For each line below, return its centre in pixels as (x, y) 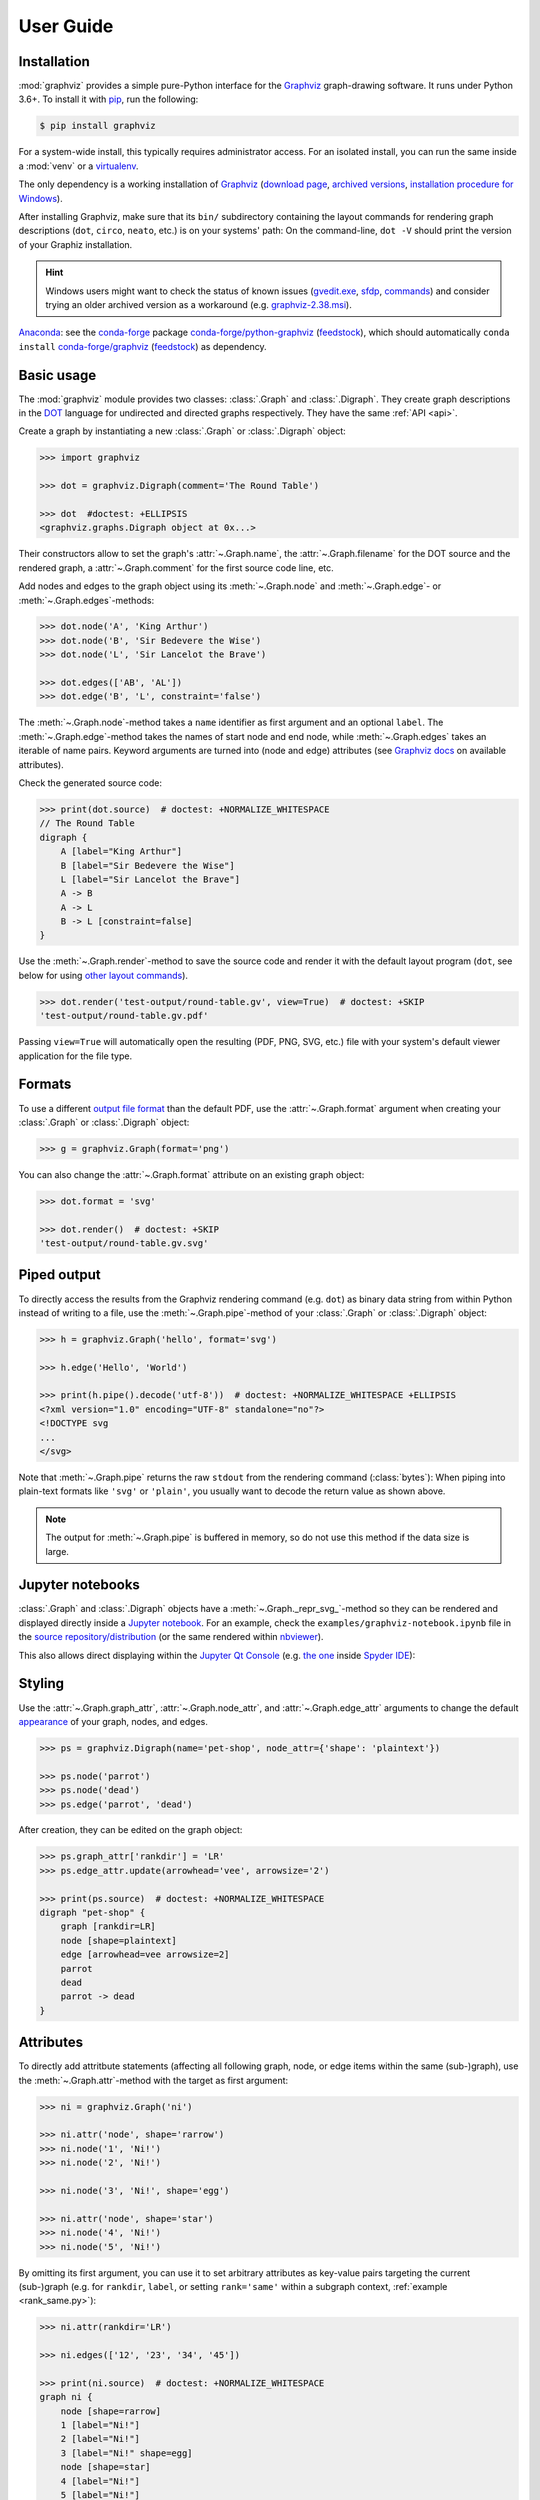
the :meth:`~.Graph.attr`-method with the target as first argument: (153, 2080)
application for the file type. (75, 1056)
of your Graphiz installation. (75, 244)
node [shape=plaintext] (118, 1940)
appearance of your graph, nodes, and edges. (113, 1721)
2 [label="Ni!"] (100, 2439)
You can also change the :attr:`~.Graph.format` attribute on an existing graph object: (191, 1174)
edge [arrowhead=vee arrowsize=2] (145, 1954)
